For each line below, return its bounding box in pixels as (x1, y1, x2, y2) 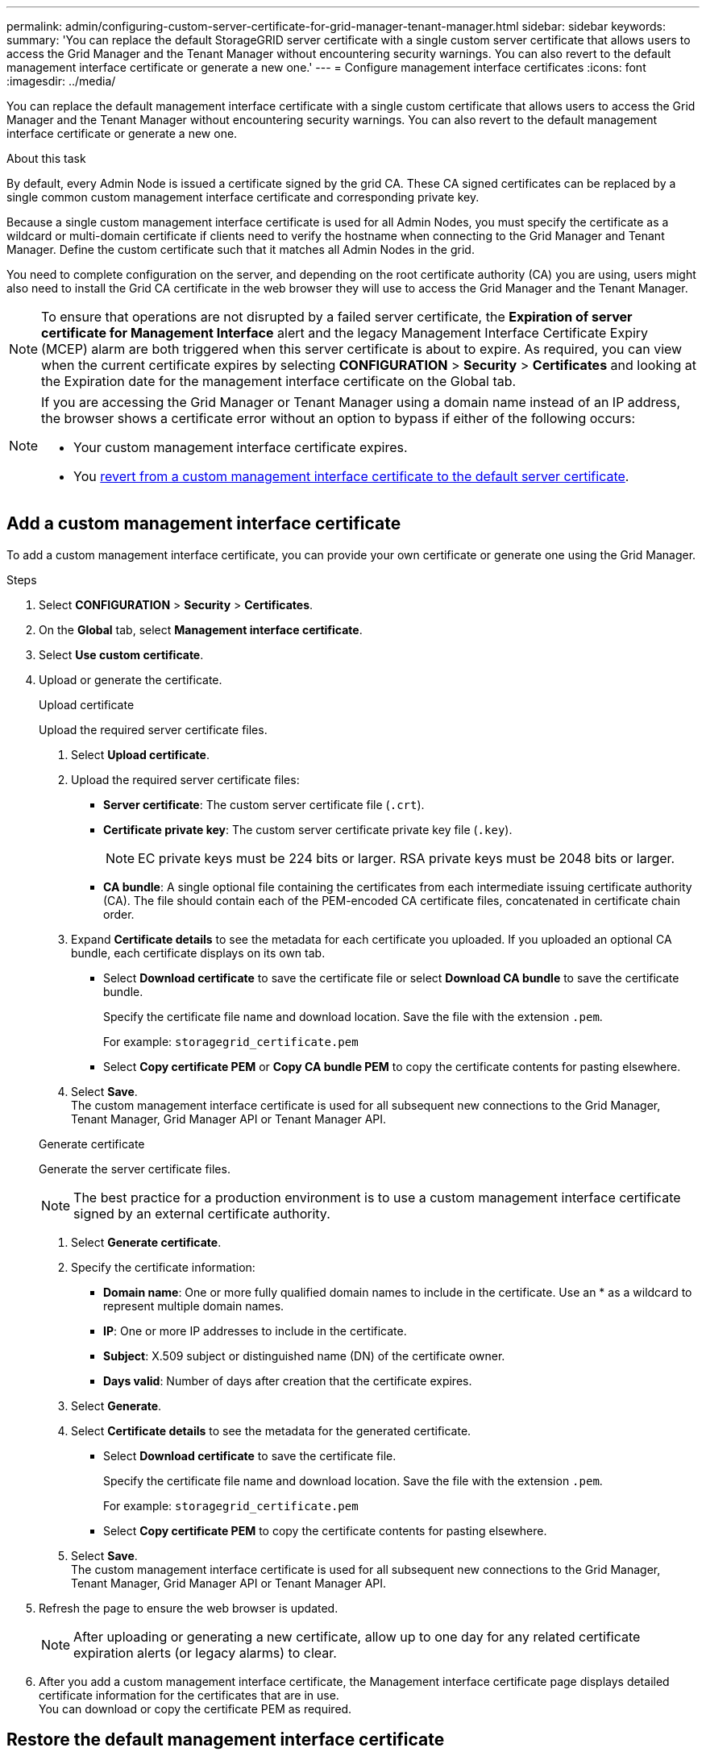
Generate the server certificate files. (39, 1161, 230, 1176)
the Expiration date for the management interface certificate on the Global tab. (41, 373, 517, 389)
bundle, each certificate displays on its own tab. (71, 945, 326, 960)
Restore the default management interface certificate (6, 1729, 445, 1750)
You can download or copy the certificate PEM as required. (39, 1701, 352, 1716)
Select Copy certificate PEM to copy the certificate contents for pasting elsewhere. (103, 1523, 547, 1538)
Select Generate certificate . (71, 1235, 222, 1249)
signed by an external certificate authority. (73, 1205, 330, 1222)
